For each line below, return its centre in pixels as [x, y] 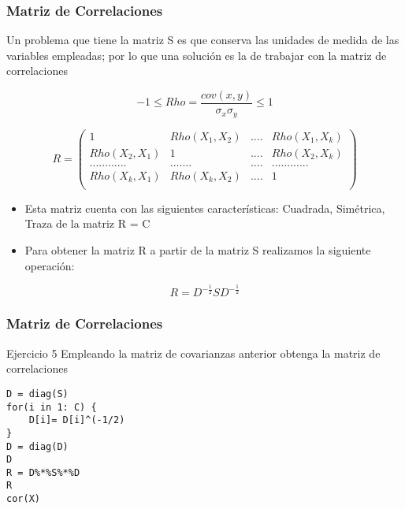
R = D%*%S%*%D [43, 472]
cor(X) [23, 499]
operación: [50, 265]
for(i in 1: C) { [52, 407]
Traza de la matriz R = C [87, 223]
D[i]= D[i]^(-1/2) [77, 420]
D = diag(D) [37, 446]
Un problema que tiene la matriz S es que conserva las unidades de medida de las [203, 40]
